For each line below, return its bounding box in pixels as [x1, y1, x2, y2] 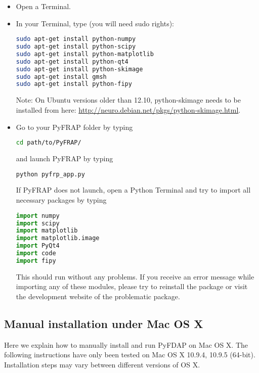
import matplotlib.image [16, 235, 100, 242]
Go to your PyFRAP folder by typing [16, 121, 133, 132]
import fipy [16, 257, 56, 264]
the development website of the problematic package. [16, 291, 180, 301]
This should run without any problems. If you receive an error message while [16, 271, 254, 282]
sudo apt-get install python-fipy [16, 80, 132, 88]
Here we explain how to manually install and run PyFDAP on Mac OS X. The [4, 339, 248, 350]
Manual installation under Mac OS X [4, 315, 203, 331]
